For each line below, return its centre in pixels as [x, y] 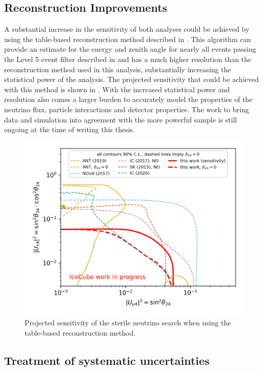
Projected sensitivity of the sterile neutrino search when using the [128, 323]
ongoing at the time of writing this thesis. [69, 129]
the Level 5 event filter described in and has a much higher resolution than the [128, 59]
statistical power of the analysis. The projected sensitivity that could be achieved [131, 79]
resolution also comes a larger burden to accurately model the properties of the [128, 99]
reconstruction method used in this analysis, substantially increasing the [118, 69]
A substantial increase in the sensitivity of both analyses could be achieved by [127, 29]
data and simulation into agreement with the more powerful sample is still [121, 119]
